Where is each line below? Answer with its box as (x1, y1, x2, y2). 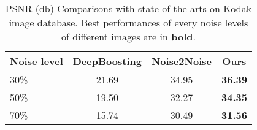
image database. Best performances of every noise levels (9, 15, 248, 29)
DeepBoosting (72, 54, 142, 68)
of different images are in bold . (61, 29, 196, 44)
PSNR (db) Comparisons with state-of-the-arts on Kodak (5, 1, 252, 15)
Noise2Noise (151, 54, 212, 68)
